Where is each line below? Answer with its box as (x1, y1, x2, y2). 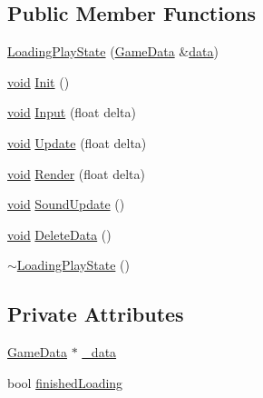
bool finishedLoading (7, 373, 123, 392)
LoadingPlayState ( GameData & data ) (7, 42, 219, 61)
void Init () (7, 72, 70, 91)
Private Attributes (7, 300, 184, 328)
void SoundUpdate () (7, 194, 125, 214)
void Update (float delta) (7, 133, 147, 152)
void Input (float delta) (7, 103, 137, 122)
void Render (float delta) (7, 164, 145, 183)
